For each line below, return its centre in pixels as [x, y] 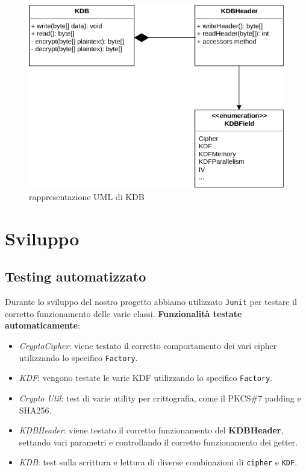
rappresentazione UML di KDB [87, 197]
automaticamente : [42, 325]
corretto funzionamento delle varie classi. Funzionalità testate [123, 313]
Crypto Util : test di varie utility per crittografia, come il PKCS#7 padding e [160, 398]
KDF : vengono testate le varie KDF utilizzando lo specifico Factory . [146, 378]
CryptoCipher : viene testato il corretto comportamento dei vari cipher [148, 346]
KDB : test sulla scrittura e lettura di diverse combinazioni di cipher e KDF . [158, 462]
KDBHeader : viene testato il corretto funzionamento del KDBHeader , [151, 430]
